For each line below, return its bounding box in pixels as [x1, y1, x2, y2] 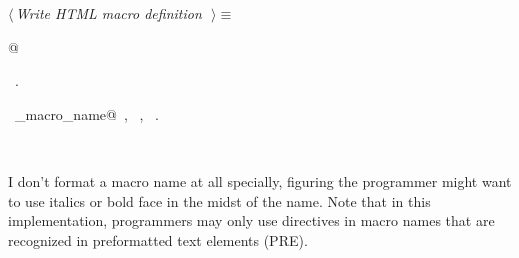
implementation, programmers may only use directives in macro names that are [8, 210, 495, 231]
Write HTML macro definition [15, 3, 202, 23]
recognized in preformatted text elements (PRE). [8, 229, 308, 250]
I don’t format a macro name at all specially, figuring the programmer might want [8, 170, 512, 191]
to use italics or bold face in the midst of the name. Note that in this [8, 190, 431, 211]
